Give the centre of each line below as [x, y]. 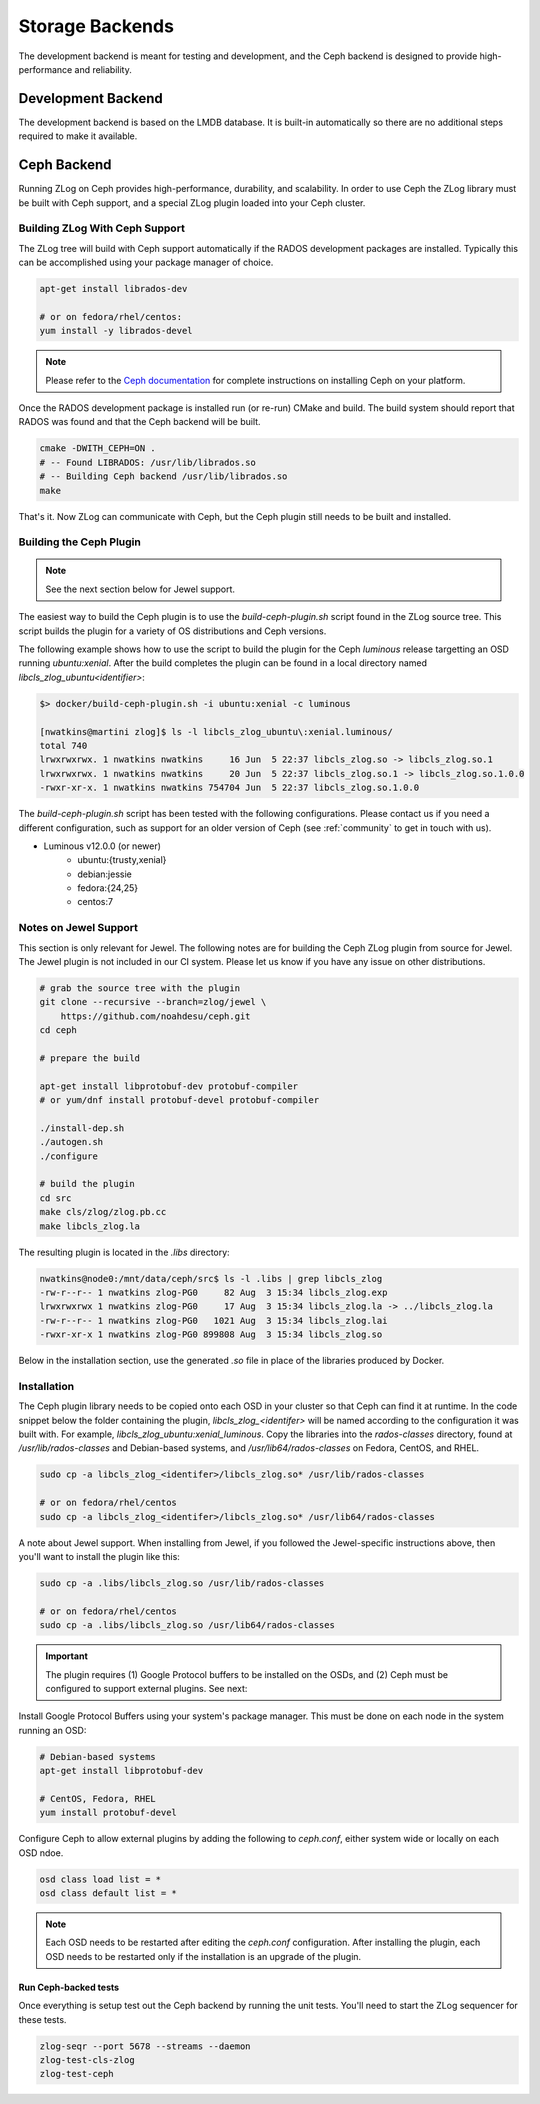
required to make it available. [78, 136]
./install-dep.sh [82, 1128]
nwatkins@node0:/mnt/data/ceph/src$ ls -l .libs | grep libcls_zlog [211, 1278]
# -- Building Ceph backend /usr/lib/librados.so [163, 476]
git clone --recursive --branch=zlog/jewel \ [153, 1002]
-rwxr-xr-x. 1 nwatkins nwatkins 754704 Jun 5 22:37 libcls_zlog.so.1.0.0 [229, 788]
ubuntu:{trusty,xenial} [122, 860]
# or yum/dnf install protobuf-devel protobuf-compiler [179, 1100]
